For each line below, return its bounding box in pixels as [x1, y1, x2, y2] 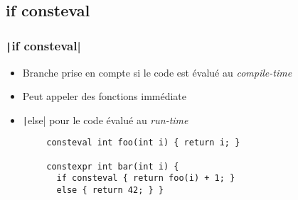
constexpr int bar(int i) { [46, 161, 179, 172]
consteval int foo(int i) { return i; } [46, 138, 240, 148]
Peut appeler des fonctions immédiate [22, 89, 187, 104]
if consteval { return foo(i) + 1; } [56, 173, 235, 184]
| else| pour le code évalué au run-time [22, 112, 188, 127]
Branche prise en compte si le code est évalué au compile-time [22, 65, 292, 79]
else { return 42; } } [56, 185, 164, 196]
